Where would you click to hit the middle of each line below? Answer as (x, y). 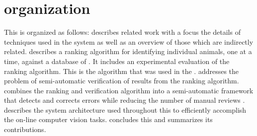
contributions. (25, 129)
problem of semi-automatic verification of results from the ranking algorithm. (122, 81)
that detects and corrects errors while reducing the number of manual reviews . (125, 100)
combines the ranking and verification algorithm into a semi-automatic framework (129, 90)
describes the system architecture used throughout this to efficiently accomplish (125, 109)
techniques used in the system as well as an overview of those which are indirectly (129, 41)
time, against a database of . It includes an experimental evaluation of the (117, 61)
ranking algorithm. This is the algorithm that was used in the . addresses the (122, 71)
